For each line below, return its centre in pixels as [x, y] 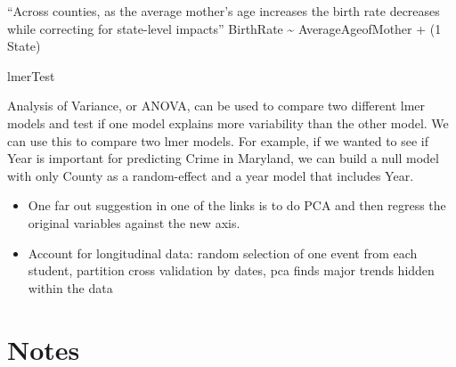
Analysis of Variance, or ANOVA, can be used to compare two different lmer [216, 106]
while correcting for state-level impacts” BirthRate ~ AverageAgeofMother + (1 [224, 28]
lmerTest [31, 75]
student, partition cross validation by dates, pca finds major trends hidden [231, 270]
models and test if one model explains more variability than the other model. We [228, 122]
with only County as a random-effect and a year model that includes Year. [211, 175]
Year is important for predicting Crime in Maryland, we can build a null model [223, 158]
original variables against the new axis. [134, 222]
